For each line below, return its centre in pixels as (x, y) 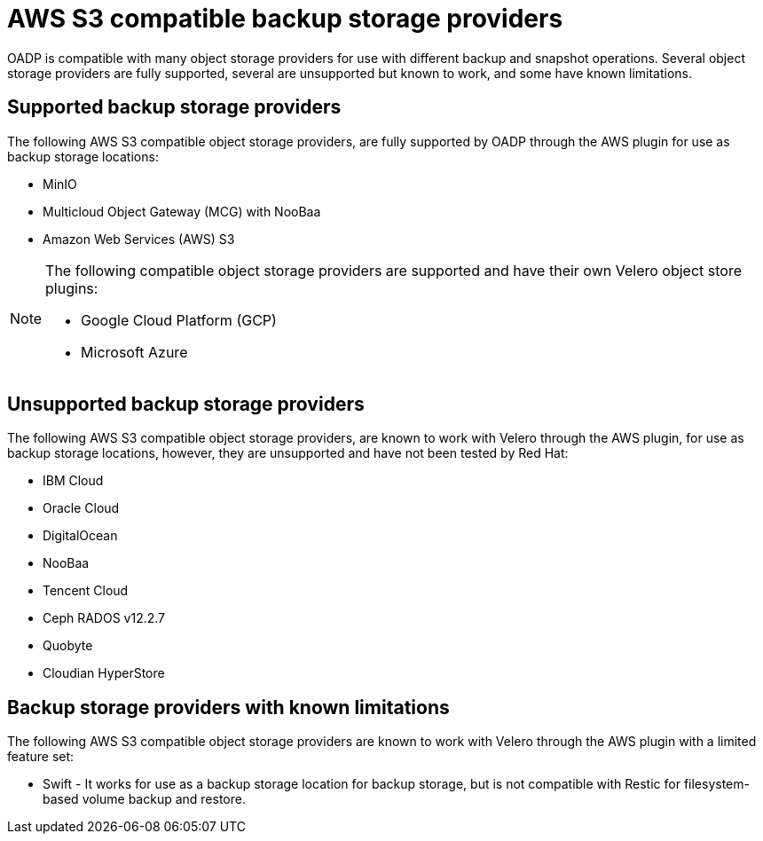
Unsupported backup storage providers (186, 405)
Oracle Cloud (81, 508)
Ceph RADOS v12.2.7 (104, 618)
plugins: (72, 288)
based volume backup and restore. (144, 799)
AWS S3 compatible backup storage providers (285, 19)
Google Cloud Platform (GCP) (179, 320)
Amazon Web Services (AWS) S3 (139, 239)
